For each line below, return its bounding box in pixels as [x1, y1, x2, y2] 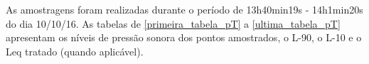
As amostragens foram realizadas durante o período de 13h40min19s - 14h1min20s [6, 2, 363, 16]
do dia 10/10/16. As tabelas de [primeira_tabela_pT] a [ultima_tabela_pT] [6, 16, 341, 31]
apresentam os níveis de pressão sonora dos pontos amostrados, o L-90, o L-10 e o [6, 30, 362, 45]
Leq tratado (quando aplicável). [6, 43, 144, 58]
